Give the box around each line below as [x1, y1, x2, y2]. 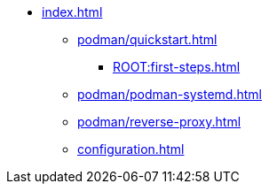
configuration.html [77, 141, 185, 157]
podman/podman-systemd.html [77, 87, 262, 102]
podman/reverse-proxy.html [77, 114, 241, 129]
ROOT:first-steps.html [113, 59, 241, 74]
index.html [42, 4, 103, 19]
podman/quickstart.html [77, 32, 218, 47]
